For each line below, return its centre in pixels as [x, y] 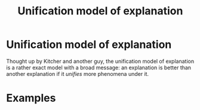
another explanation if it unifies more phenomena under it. [78, 74]
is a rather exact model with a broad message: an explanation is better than [99, 68]
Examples [31, 98]
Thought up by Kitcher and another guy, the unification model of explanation [100, 61]
